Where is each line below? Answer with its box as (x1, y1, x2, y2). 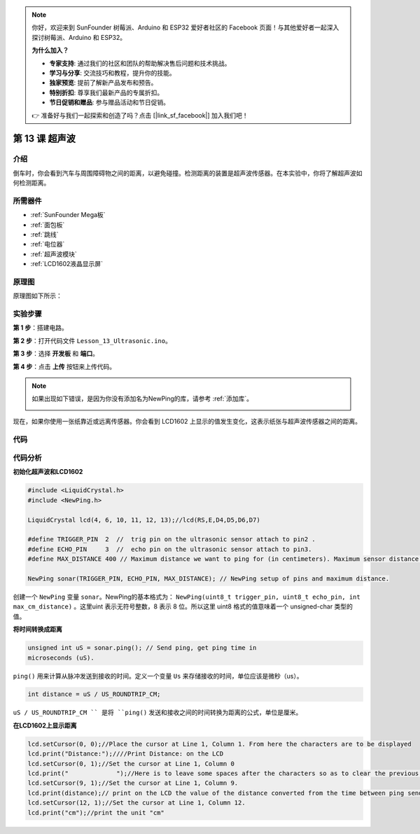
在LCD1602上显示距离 (13, 721, 77, 730)
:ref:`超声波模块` (30, 249, 77, 258)
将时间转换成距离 (13, 625, 62, 634)
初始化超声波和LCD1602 (13, 468, 83, 476)
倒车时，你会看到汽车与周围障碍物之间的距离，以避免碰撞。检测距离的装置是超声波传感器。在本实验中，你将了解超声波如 (13, 169, 363, 177)
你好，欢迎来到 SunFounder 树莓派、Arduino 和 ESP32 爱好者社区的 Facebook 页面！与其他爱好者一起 (31, 23, 327, 32)
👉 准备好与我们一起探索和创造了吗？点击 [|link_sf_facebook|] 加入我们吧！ (31, 111, 248, 119)
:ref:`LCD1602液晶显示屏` (30, 260, 104, 268)
